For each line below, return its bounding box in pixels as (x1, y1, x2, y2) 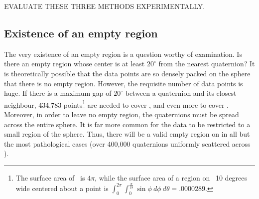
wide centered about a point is (15, 183, 109, 193)
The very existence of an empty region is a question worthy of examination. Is (4, 48, 242, 59)
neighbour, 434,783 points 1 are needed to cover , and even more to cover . (4, 98, 229, 110)
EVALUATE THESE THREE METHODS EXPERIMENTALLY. (4, 1, 205, 11)
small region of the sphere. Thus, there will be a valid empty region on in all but (4, 129, 250, 139)
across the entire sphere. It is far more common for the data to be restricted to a (4, 119, 251, 129)
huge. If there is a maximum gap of (4, 88, 112, 98)
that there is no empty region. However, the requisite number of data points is (4, 78, 243, 88)
